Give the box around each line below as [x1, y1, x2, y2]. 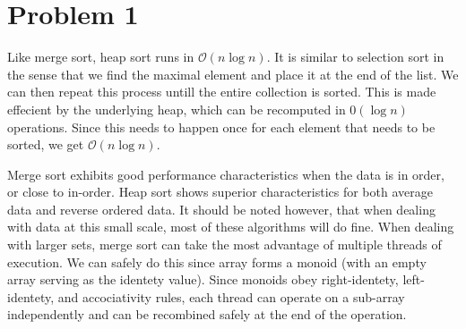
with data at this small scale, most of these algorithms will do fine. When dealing [7, 217, 454, 236]
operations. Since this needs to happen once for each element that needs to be [7, 117, 436, 136]
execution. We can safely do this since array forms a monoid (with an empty [7, 252, 427, 271]
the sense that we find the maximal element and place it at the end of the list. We [7, 64, 459, 83]
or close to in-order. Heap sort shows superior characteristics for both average [7, 182, 433, 201]
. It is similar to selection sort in [266, 47, 444, 66]
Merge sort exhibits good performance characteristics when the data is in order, [7, 164, 444, 183]
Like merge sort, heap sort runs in [7, 47, 194, 66]
